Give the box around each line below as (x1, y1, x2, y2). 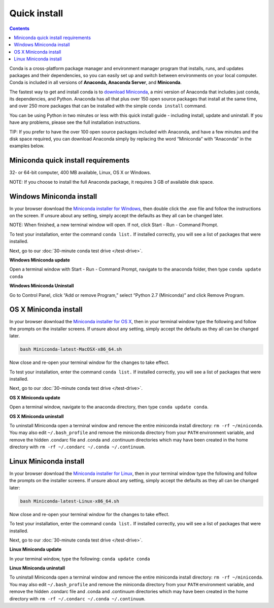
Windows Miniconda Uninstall (9, 283, 74, 289)
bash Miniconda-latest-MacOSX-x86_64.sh (20, 347, 122, 352)
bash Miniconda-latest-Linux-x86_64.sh (20, 498, 119, 504)
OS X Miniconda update (9, 394, 60, 400)
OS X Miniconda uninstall (9, 413, 64, 419)
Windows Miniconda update (9, 257, 71, 263)
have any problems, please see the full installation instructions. (9, 119, 141, 125)
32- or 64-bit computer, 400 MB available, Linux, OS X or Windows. (9, 170, 151, 176)
